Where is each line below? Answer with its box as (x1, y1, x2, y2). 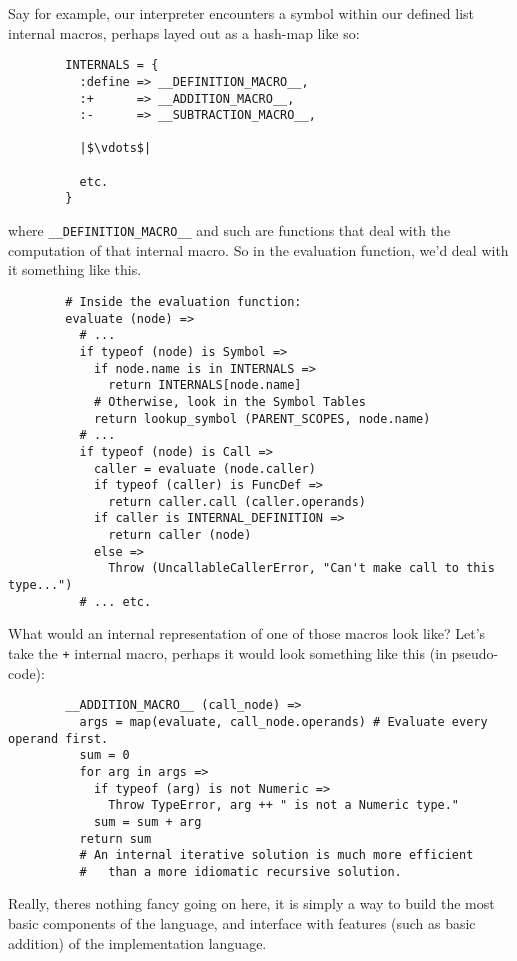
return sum (79, 831, 152, 846)
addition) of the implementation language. (8, 932, 267, 953)
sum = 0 (79, 748, 130, 763)
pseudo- (451, 643, 499, 663)
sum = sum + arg (93, 814, 202, 829)
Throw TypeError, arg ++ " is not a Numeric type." (108, 798, 460, 813)
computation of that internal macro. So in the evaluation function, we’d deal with (8, 239, 509, 260)
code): (8, 662, 45, 683)
